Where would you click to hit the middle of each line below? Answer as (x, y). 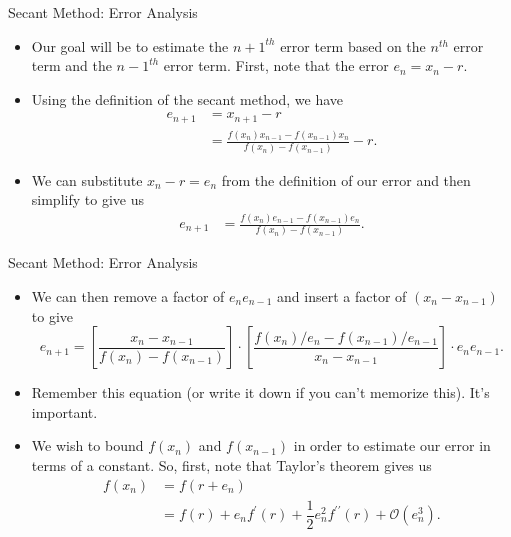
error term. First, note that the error (276, 65)
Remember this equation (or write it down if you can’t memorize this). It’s (260, 392)
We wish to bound (87, 445)
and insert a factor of (342, 295)
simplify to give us (87, 199)
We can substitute (87, 179)
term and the (71, 65)
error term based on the (353, 45)
